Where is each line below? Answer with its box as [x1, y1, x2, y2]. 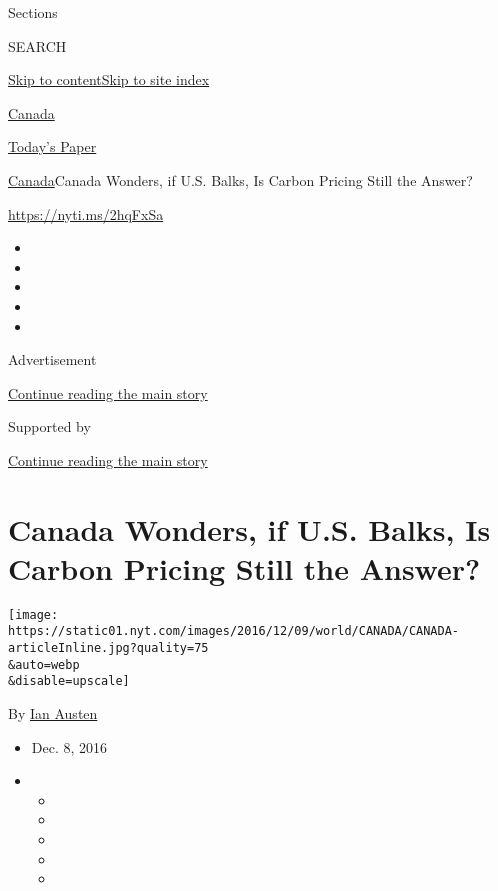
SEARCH [8, 35, 67, 56]
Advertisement [8, 349, 97, 370]
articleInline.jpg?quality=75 [8, 641, 209, 656]
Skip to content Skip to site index [8, 69, 210, 90]
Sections [8, 2, 58, 22]
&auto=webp [8, 657, 80, 672]
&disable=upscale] [8, 674, 130, 689]
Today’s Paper [8, 136, 97, 157]
